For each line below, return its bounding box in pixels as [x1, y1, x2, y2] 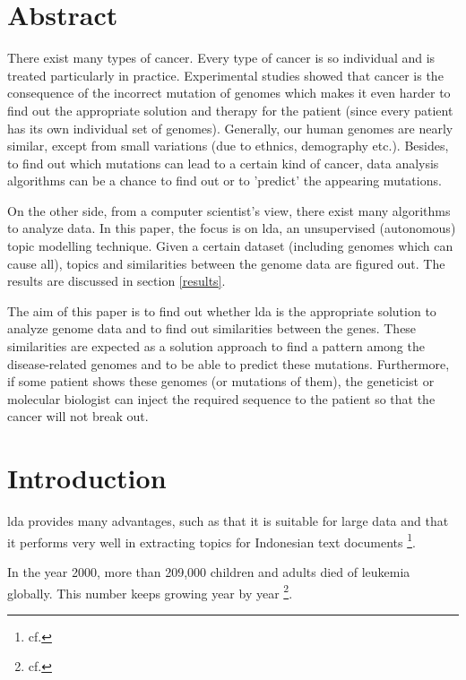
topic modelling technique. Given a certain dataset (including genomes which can [7, 237, 453, 255]
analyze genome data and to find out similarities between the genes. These [7, 319, 417, 338]
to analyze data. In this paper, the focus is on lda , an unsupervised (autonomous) [7, 219, 456, 237]
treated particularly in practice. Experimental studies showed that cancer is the [7, 65, 444, 84]
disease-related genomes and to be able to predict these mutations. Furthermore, [7, 354, 450, 373]
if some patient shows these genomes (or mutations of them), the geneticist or [7, 372, 435, 391]
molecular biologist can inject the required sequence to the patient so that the [7, 389, 436, 408]
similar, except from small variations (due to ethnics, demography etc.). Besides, [7, 136, 449, 155]
